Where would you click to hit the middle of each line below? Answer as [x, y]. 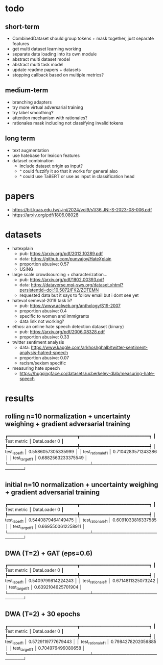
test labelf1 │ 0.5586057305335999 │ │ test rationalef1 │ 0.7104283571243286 [81, 452]
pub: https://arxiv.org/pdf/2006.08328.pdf [62, 332]
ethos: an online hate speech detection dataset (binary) [68, 326]
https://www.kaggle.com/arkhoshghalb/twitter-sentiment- [89, 347]
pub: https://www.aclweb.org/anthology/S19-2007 [70, 306]
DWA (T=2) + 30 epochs [43, 614]
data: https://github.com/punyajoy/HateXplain [65, 258]
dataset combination [33, 160]
